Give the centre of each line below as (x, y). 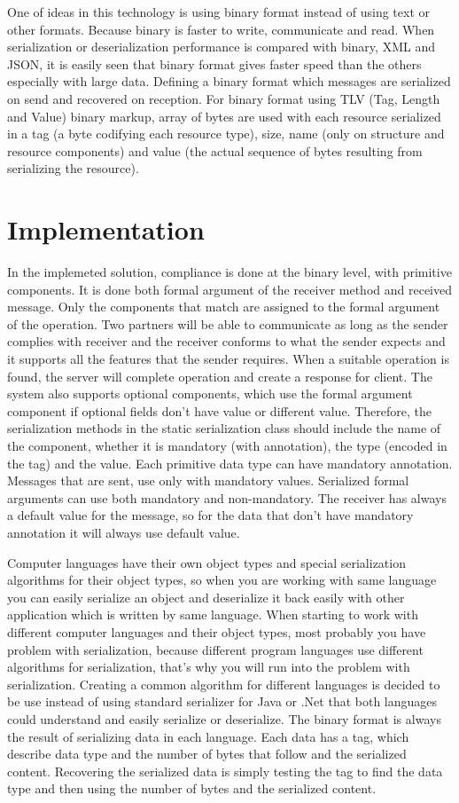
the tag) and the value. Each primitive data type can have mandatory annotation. (230, 463)
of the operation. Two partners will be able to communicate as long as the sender (228, 323)
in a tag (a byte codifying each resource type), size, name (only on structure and (226, 134)
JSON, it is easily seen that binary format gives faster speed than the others (214, 63)
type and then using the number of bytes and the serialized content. (192, 788)
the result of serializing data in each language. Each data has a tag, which (208, 736)
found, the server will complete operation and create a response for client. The (220, 376)
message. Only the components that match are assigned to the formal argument (224, 307)
